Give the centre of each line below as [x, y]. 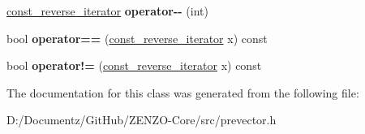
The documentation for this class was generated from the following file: [183, 92]
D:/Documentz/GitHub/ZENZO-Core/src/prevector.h [142, 120]
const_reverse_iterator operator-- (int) [107, 11]
